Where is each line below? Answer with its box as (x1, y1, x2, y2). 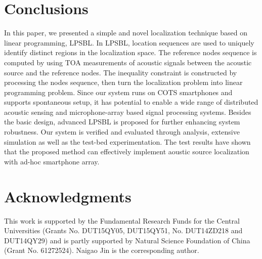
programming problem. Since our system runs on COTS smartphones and (4, 87, 233, 97)
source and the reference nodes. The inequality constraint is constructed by (4, 67, 237, 77)
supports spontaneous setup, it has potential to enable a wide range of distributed (4, 97, 258, 107)
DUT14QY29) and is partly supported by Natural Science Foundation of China (4, 235, 250, 245)
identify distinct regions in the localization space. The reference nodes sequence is (4, 47, 257, 58)
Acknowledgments (4, 186, 132, 206)
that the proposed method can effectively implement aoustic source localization (4, 146, 249, 157)
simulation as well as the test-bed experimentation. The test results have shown (4, 136, 251, 147)
